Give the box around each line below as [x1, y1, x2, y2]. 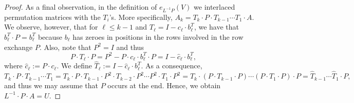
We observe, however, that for [4, 21, 98, 32]
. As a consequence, [141, 60, 202, 71]
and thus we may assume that [4, 80, 98, 91]
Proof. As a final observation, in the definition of [4, 2, 157, 12]
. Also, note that [39, 41, 91, 52]
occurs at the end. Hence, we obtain [107, 80, 221, 91]
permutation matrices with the [4, 11, 101, 22]
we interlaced [194, 2, 235, 12]
